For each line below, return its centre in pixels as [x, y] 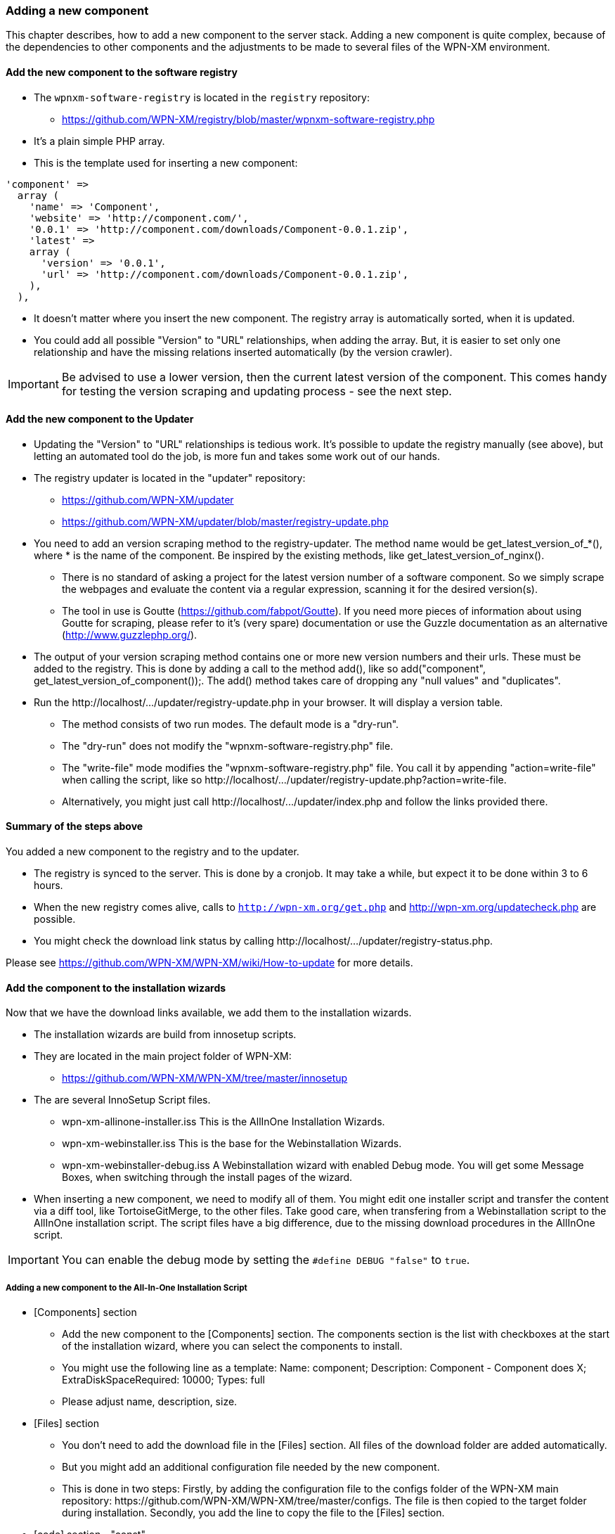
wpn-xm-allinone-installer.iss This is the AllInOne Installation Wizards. [224, 1122]
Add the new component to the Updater [100, 419]
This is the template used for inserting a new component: [166, 162]
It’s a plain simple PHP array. [99, 141]
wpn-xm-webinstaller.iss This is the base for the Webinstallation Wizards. [232, 1144]
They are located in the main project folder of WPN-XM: [163, 1056]
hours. [48, 886]
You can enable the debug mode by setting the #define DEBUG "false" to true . [266, 1260]
